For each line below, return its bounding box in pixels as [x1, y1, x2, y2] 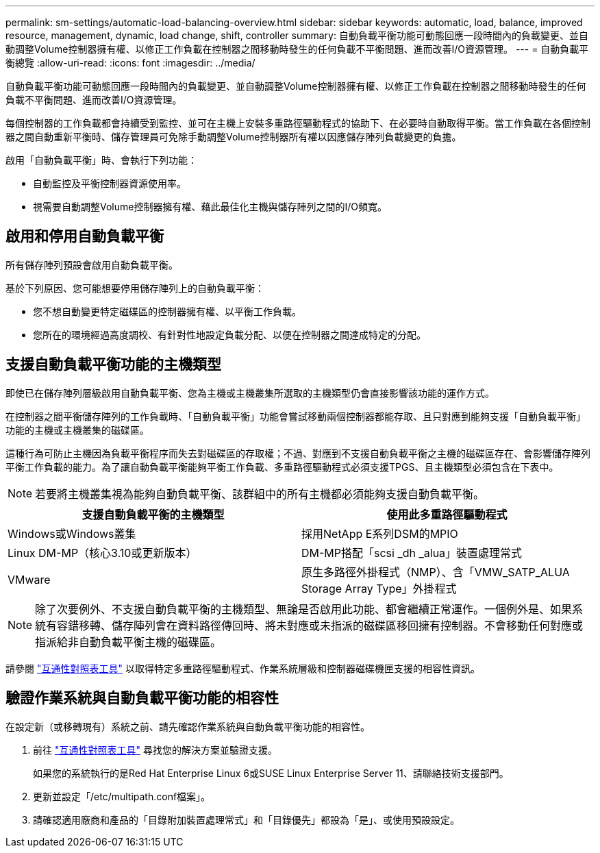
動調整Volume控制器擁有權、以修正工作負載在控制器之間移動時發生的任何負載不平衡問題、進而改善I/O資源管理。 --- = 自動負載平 [5, 43, 589, 55]
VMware [8, 572, 51, 586]
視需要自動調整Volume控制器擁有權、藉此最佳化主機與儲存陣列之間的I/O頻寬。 [33, 201, 387, 212]
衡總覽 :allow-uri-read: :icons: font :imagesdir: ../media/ [5, 57, 255, 69]
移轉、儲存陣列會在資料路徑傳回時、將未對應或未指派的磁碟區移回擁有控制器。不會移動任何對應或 [79, 618, 584, 632]
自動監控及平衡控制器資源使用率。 [33, 177, 186, 189]
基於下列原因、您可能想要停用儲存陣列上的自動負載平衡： [5, 282, 264, 294]
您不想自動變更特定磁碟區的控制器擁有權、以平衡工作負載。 [33, 305, 301, 317]
